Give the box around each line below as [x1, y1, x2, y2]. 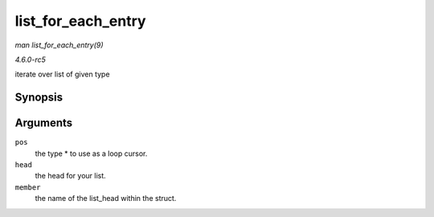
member [14, 182, 41, 192]
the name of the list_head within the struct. [35, 194, 177, 203]
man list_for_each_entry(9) [14, 40, 104, 50]
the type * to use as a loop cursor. [35, 149, 148, 158]
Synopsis [14, 91, 63, 104]
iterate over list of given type [14, 69, 110, 80]
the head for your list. [35, 171, 106, 181]
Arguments [14, 117, 73, 130]
